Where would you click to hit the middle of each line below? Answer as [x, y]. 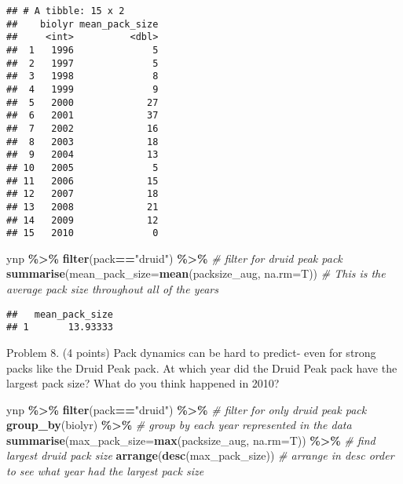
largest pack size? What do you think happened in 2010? [143, 383]
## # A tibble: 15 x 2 [66, 11]
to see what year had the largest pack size [105, 471]
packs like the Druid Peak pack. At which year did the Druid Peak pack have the [202, 368]
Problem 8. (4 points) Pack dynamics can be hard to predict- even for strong [191, 352]
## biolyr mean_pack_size [82, 24]
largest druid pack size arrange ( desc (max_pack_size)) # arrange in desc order [200, 455]
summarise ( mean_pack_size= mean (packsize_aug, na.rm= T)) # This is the [196, 273]
